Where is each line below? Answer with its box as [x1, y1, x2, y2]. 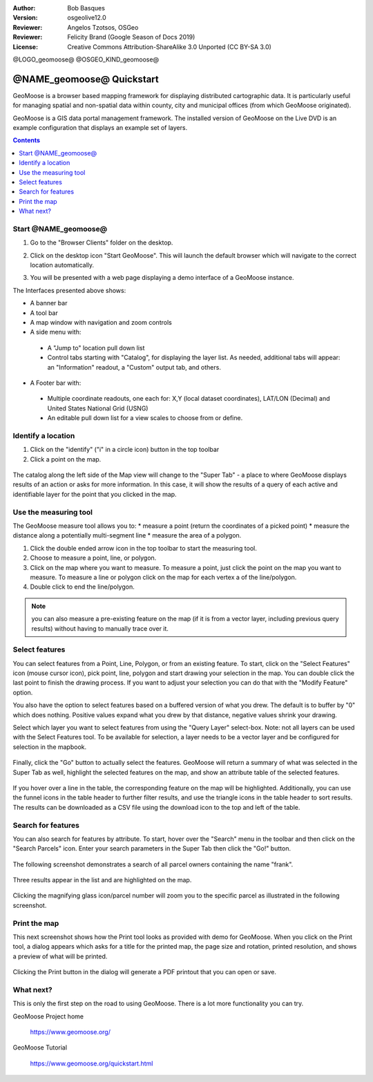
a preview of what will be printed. [12, 952, 108, 960]
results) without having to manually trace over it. [31, 624, 169, 632]
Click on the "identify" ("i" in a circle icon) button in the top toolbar [30, 446, 220, 454]
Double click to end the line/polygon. [30, 582, 135, 591]
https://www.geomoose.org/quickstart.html [30, 1059, 153, 1067]
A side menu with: [30, 328, 82, 336]
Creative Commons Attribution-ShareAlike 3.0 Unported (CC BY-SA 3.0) [67, 42, 272, 51]
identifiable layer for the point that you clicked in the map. [12, 490, 177, 498]
